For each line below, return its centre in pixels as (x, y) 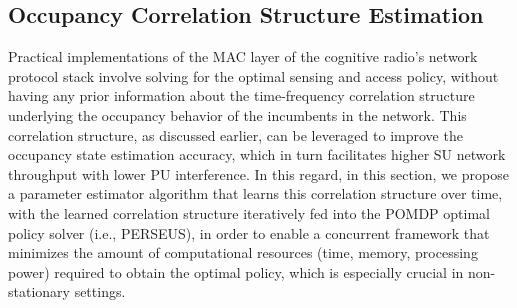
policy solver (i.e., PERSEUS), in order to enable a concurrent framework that (249, 232)
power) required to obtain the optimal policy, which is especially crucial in (236, 271)
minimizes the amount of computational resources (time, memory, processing (243, 252)
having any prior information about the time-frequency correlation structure (241, 95)
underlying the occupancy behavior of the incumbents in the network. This (237, 114)
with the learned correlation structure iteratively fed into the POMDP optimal (249, 212)
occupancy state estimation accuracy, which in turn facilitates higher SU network (257, 154)
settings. (100, 291)
